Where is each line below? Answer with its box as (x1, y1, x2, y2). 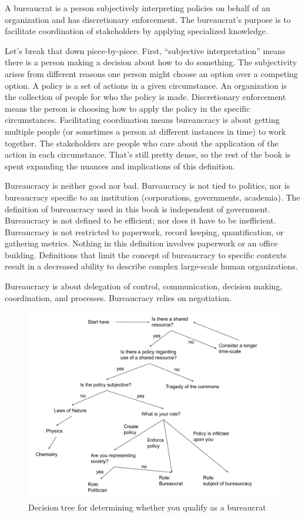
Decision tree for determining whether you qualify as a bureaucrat (28, 501, 266, 513)
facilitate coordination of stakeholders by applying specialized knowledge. (5, 25, 268, 37)
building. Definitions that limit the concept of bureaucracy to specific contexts (5, 248, 287, 261)
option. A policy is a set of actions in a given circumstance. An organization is (5, 79, 287, 91)
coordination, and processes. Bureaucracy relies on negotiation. (5, 291, 232, 303)
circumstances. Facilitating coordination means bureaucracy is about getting (5, 114, 280, 126)
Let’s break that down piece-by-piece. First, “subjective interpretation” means (5, 44, 286, 56)
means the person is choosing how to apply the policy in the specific (5, 102, 250, 114)
